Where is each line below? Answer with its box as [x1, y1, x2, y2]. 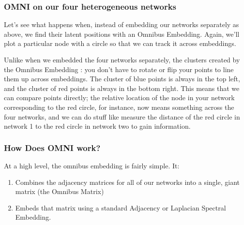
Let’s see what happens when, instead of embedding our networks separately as [4, 19, 239, 30]
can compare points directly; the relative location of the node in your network [4, 92, 235, 103]
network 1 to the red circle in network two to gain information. [4, 121, 191, 131]
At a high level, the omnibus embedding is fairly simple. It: [4, 160, 180, 170]
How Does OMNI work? [4, 141, 101, 153]
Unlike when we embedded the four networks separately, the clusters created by [4, 55, 240, 64]
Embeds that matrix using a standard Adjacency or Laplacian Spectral [15, 202, 226, 212]
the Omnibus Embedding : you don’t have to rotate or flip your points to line [4, 64, 234, 74]
